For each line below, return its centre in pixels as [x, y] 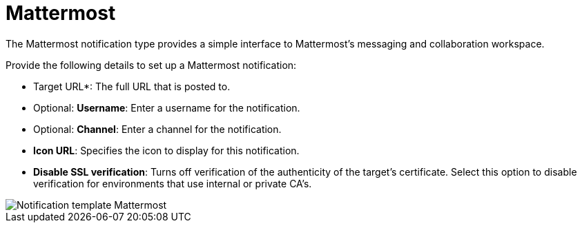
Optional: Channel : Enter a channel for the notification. [157, 129]
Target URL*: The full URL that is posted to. [132, 86]
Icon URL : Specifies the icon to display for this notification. [166, 150]
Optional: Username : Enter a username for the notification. [167, 107]
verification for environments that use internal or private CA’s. [173, 183]
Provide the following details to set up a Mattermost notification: [151, 65]
